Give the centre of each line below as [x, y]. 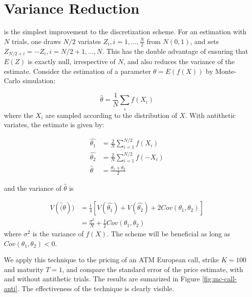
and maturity [24, 269]
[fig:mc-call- [219, 279]
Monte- [226, 71]
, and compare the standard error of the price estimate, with [153, 269]
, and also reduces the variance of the [179, 61]
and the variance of [33, 188]
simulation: [39, 80]
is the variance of [58, 234]
